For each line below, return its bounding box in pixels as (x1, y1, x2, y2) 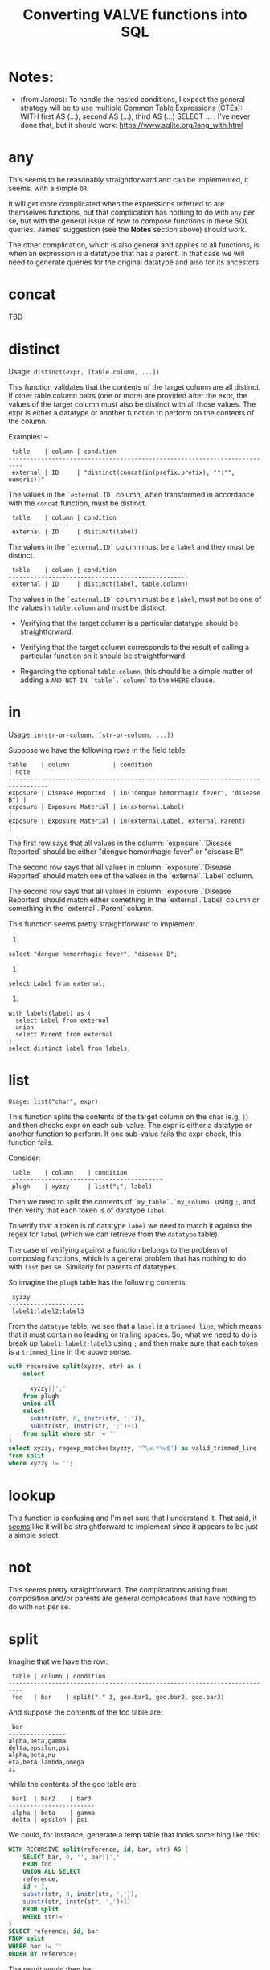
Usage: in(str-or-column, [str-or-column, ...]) (8, 730, 174, 739)
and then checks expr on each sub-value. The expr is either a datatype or (8, 1120, 252, 1130)
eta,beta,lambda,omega (8, 1758, 84, 1766)
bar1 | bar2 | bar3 (11, 1794, 92, 1803)
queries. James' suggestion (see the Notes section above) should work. (8, 224, 247, 234)
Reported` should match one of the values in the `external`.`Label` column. (8, 870, 255, 881)
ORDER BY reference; (8, 1950, 78, 1958)
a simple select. (8, 1530, 60, 1539)
